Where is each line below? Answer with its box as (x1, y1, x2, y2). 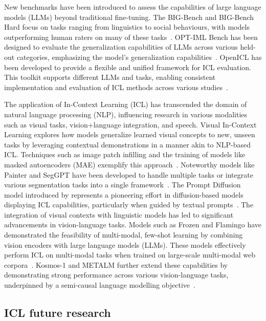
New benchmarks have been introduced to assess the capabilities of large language (4, 2, 261, 12)
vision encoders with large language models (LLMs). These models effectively (4, 239, 246, 250)
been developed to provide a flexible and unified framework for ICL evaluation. (4, 61, 251, 72)
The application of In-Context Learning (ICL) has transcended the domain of (4, 99, 247, 110)
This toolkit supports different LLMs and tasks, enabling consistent (4, 72, 216, 82)
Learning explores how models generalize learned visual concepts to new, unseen (4, 129, 255, 140)
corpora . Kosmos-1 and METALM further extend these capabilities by (4, 259, 228, 270)
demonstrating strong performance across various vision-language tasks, (4, 269, 229, 280)
